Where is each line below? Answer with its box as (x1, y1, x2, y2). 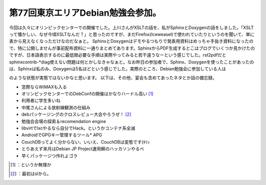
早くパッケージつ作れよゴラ (21, 153, 78, 158)
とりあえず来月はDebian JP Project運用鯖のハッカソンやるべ (21, 146, 144, 152)
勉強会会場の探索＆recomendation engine (21, 118, 106, 124)
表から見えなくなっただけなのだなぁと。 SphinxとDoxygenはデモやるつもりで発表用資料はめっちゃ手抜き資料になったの (9, 38, 254, 44)
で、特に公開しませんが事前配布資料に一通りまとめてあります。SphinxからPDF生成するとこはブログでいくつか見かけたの (9, 45, 255, 51)
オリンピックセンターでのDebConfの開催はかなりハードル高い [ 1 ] (21, 91, 154, 97)
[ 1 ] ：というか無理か (10, 161, 52, 167)
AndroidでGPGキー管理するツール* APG (21, 132, 102, 138)
